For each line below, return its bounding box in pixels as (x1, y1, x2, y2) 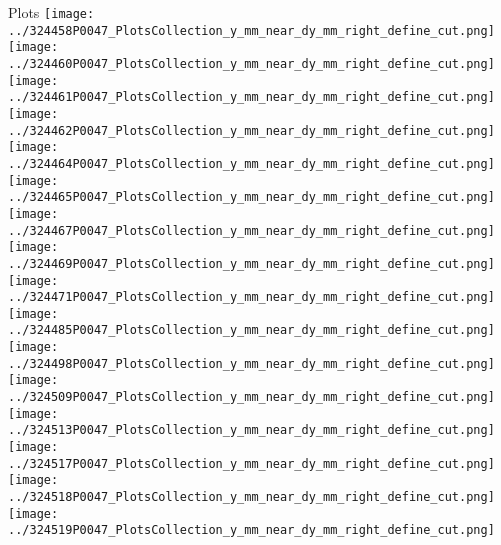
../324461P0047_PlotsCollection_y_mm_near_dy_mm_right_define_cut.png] (8, 90, 495, 105)
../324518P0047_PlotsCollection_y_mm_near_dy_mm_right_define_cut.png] (8, 490, 495, 505)
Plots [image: (8, 2, 95, 22)
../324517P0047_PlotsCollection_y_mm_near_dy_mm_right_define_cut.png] (8, 456, 495, 471)
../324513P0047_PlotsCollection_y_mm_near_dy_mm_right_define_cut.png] (8, 423, 495, 438)
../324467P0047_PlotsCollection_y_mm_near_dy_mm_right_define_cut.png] (8, 223, 495, 238)
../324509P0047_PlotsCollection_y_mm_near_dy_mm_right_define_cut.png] (8, 390, 495, 405)
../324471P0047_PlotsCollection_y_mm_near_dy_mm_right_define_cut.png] (8, 290, 495, 305)
